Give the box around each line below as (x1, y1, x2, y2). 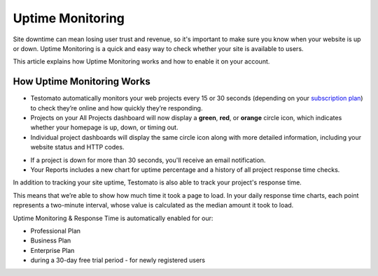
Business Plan (30, 236, 71, 245)
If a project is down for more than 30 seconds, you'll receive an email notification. (30, 156, 266, 164)
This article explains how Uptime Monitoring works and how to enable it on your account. (13, 57, 270, 66)
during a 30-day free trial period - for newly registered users (30, 256, 206, 265)
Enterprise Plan (30, 246, 75, 254)
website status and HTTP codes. (30, 143, 125, 152)
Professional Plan (30, 226, 80, 235)
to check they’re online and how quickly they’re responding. (30, 103, 203, 112)
